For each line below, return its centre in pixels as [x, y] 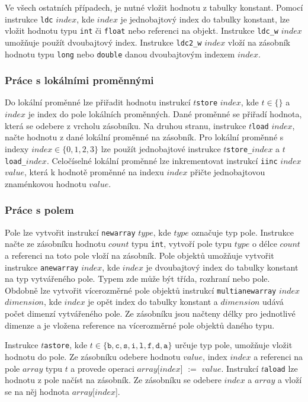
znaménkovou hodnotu [46, 183]
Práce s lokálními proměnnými [79, 80]
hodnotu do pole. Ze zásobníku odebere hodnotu [93, 356]
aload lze [281, 368]
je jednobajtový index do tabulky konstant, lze [205, 19]
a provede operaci [102, 368]
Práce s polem [39, 210]
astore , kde [66, 345]
